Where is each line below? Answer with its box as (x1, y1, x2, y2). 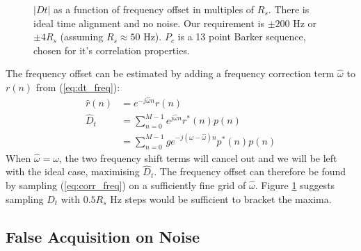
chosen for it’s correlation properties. (33, 42, 190, 57)
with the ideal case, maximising (6, 164, 140, 179)
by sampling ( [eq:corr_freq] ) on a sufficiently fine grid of (6, 178, 246, 193)
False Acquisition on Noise (6, 225, 200, 247)
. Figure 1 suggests (255, 178, 335, 193)
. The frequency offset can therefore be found (154, 164, 346, 179)
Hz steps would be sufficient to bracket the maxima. (110, 191, 332, 206)
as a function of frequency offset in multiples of (54, 2, 255, 16)
